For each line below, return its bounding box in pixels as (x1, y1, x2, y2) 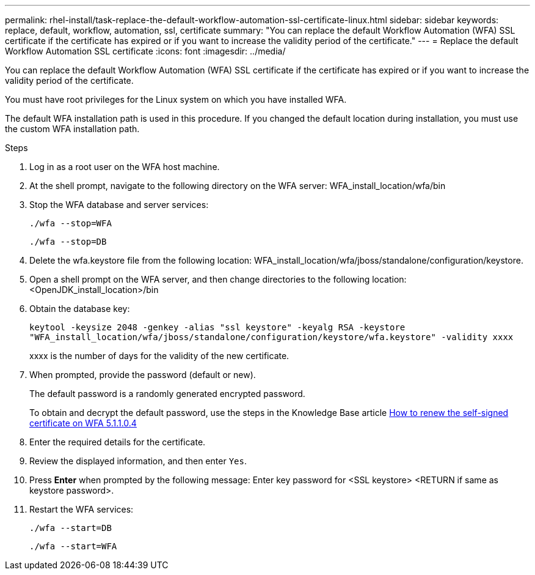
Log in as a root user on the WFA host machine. (29, 161, 220, 172)
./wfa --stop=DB (29, 237, 107, 247)
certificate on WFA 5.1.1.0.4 (29, 418, 137, 428)
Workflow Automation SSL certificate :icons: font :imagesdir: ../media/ (5, 46, 286, 56)
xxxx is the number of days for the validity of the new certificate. (29, 351, 289, 361)
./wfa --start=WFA (29, 541, 117, 551)
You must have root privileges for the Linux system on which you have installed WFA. (5, 94, 347, 105)
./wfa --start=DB (29, 523, 112, 533)
